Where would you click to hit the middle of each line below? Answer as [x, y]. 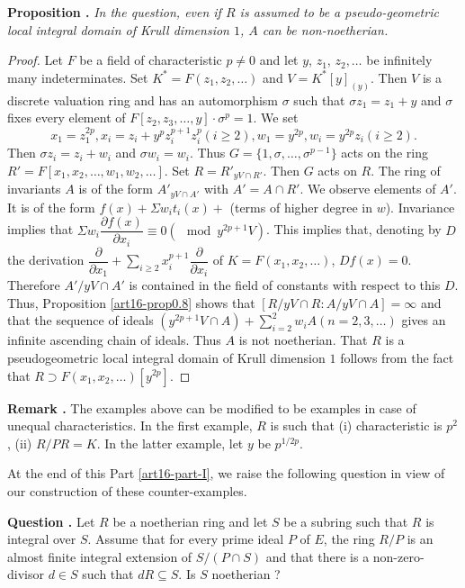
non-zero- [398, 556]
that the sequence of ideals [80, 320]
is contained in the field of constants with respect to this [285, 285]
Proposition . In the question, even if [114, 12]
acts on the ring [385, 153]
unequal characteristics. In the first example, [130, 425]
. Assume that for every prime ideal [186, 539]
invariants [34, 189]
